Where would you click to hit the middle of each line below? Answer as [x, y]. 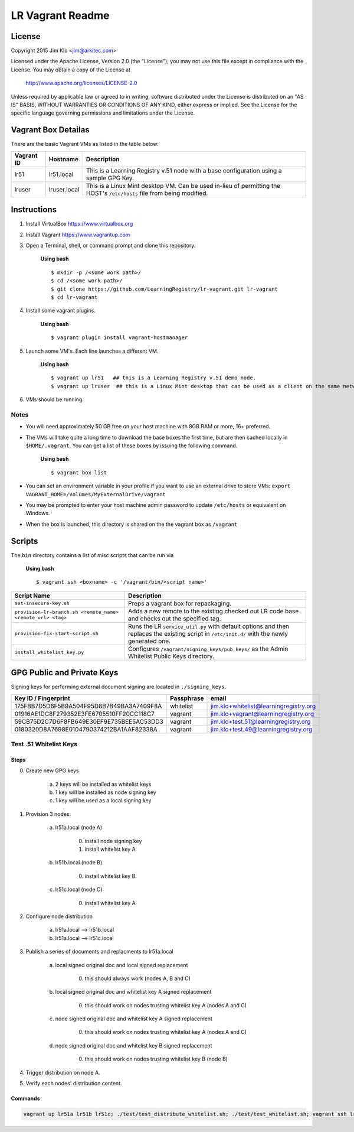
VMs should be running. [55, 399]
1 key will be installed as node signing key [106, 792]
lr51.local [61, 174]
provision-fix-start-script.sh [56, 634]
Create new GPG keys [52, 770]
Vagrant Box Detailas [50, 130]
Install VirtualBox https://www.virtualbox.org [79, 224]
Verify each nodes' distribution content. [74, 1084]
